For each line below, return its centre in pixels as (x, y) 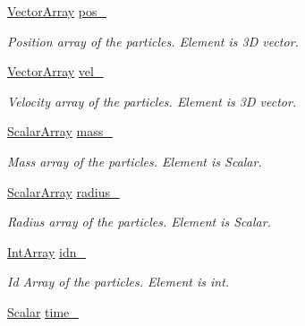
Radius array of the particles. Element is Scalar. (139, 222)
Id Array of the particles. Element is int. (119, 282)
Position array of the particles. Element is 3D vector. (153, 41)
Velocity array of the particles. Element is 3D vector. (152, 101)
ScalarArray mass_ (60, 131)
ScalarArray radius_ (64, 191)
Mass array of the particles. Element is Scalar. (135, 161)
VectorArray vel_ (55, 71)
